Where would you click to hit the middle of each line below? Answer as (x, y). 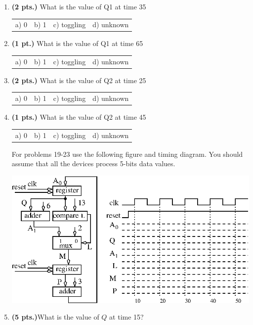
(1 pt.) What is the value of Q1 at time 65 (77, 43)
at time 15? (126, 317)
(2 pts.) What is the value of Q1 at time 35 (79, 6)
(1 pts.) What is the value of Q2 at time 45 (79, 117)
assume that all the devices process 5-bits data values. (93, 163)
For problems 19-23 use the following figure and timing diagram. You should (127, 154)
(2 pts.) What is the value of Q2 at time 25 (79, 80)
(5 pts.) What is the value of (55, 317)
